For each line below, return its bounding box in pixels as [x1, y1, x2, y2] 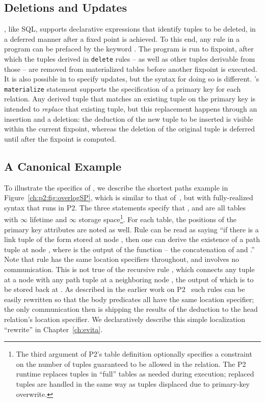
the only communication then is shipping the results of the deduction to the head [4, 304, 258, 314]
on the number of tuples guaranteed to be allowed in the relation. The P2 [16, 358, 246, 369]
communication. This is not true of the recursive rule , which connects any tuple [4, 264, 255, 275]
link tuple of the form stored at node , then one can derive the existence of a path [4, 234, 260, 245]
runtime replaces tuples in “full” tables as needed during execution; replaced [16, 368, 254, 379]
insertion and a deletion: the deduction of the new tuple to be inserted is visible [4, 113, 253, 124]
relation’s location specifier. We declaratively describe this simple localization [4, 314, 246, 325]
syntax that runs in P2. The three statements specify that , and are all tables [4, 202, 246, 212]
